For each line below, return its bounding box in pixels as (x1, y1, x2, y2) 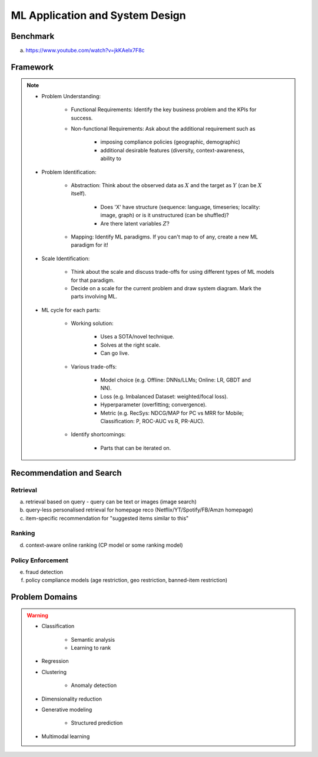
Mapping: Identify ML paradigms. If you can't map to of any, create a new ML (71, 233, 259, 240)
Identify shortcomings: (71, 431, 126, 438)
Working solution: (71, 320, 114, 327)
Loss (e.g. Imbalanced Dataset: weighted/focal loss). (100, 393, 228, 400)
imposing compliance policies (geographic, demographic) (100, 138, 241, 145)
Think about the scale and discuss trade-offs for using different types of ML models (71, 268, 274, 275)
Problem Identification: (41, 168, 97, 175)
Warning (26, 612, 48, 619)
